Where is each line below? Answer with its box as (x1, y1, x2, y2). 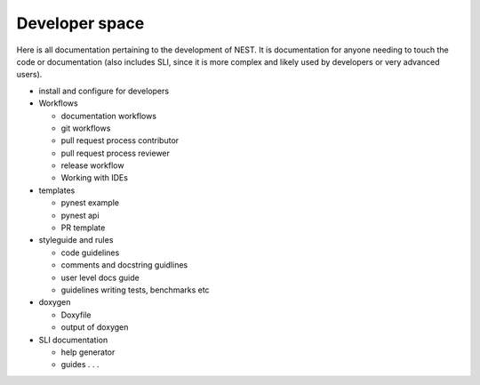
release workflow (60, 160, 124, 171)
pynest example (60, 197, 120, 208)
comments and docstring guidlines (60, 260, 188, 270)
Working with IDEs (60, 172, 129, 183)
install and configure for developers (38, 85, 169, 96)
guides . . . (60, 359, 100, 370)
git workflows (60, 123, 111, 133)
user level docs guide (60, 272, 140, 283)
